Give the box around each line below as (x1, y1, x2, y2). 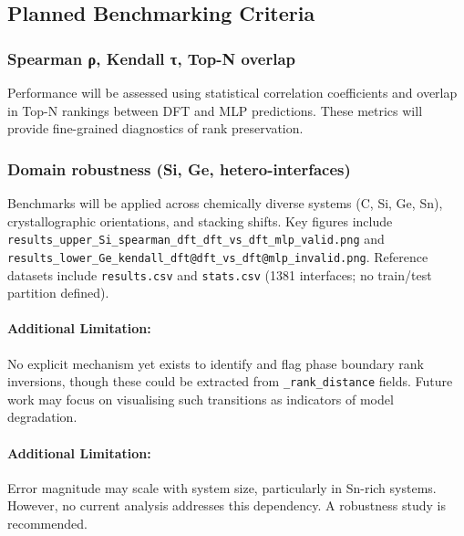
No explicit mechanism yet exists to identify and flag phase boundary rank (7, 353, 424, 373)
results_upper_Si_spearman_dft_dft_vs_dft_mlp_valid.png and (7, 229, 385, 248)
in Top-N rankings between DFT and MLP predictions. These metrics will (7, 100, 423, 120)
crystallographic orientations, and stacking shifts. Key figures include (7, 211, 393, 230)
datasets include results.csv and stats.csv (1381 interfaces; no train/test (7, 265, 432, 284)
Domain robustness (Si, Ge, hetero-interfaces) (7, 157, 351, 180)
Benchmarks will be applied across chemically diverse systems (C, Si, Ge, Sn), (7, 194, 443, 212)
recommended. (7, 513, 88, 532)
